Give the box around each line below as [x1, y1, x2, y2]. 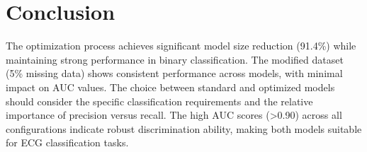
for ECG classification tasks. [6, 135, 129, 150]
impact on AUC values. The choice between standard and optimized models [6, 79, 335, 94]
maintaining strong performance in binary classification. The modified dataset [6, 52, 344, 66]
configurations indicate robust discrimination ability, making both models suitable [6, 121, 362, 136]
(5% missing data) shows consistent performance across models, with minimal [6, 66, 343, 81]
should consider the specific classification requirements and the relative [6, 93, 313, 108]
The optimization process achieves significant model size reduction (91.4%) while [6, 38, 356, 53]
